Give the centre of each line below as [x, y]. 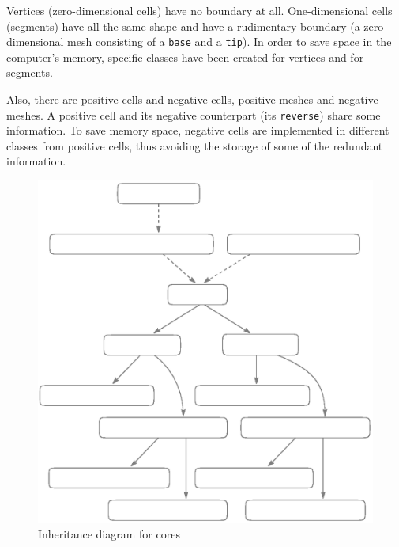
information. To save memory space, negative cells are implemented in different [198, 130]
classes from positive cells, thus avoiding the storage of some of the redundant [195, 145]
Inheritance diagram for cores [109, 534]
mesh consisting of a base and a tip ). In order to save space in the [230, 42]
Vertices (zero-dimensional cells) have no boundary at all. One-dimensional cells [199, 10]
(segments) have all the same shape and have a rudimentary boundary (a [183, 26]
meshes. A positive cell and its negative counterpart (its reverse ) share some [194, 114]
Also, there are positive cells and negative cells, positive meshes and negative [192, 99]
